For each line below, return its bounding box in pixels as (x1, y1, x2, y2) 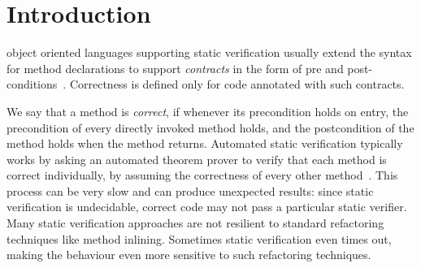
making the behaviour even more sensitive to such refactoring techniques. (7, 246, 371, 263)
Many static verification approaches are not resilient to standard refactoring (7, 214, 384, 231)
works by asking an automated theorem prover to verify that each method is (7, 150, 387, 167)
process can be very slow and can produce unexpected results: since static (7, 182, 374, 199)
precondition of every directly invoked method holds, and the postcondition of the (7, 119, 414, 136)
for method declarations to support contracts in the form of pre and (7, 59, 344, 76)
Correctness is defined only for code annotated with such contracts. (69, 76, 405, 93)
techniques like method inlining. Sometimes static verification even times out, (7, 230, 392, 247)
